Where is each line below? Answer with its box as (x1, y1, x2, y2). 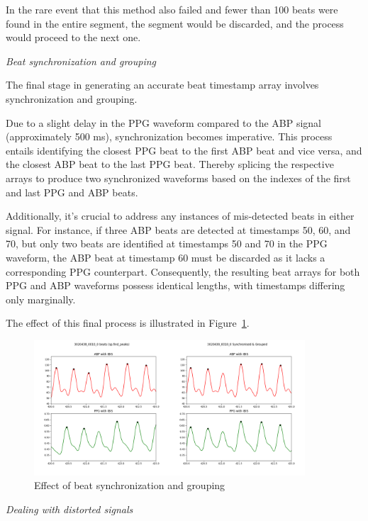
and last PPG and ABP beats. (6, 184, 138, 199)
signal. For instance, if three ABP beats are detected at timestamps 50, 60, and (6, 222, 351, 237)
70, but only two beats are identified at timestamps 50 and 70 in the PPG (6, 236, 328, 251)
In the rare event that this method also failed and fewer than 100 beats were (6, 2, 338, 16)
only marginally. (6, 291, 76, 306)
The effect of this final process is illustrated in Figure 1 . (6, 315, 250, 330)
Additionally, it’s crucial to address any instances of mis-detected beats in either (6, 208, 355, 223)
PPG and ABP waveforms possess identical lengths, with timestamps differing (6, 278, 345, 293)
